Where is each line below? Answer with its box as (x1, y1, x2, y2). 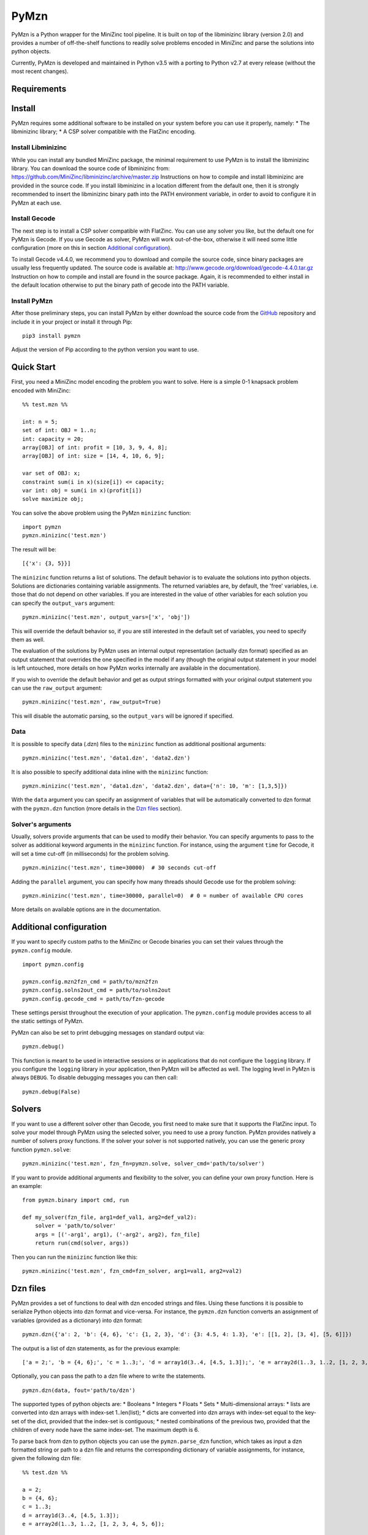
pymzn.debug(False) (22, 1088, 81, 1095)
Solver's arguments (11, 820, 72, 828)
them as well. (11, 635, 45, 643)
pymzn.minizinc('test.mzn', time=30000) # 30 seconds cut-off (22, 865, 217, 871)
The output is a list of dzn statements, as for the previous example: (11, 1345, 180, 1352)
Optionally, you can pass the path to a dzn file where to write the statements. (11, 1372, 205, 1380)
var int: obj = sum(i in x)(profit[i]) (22, 487, 142, 494)
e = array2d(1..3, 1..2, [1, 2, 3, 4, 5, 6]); (22, 1520, 165, 1528)
